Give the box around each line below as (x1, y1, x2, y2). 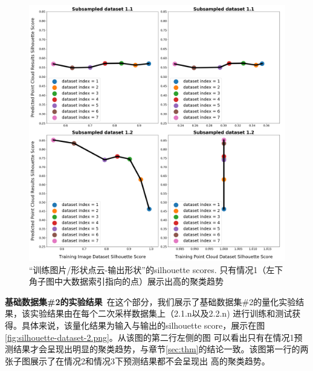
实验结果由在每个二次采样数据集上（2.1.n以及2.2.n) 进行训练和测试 (30, 307, 292, 320)
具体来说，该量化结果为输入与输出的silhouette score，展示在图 (21, 318, 265, 331)
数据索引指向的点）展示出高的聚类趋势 (71, 275, 224, 288)
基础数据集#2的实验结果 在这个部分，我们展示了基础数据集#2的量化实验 (5, 295, 296, 308)
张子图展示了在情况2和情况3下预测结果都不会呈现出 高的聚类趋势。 (5, 354, 270, 367)
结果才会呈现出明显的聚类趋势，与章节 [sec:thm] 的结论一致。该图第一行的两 (13, 343, 309, 355)
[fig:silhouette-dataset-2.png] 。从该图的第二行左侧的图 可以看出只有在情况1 (5, 331, 294, 343)
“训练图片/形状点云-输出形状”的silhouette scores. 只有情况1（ (29, 263, 266, 276)
